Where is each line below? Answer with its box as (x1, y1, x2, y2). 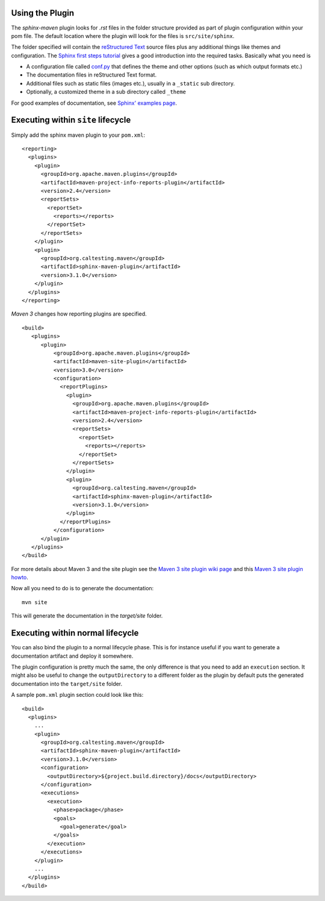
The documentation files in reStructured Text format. (26, 71, 156, 78)
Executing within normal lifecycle (11, 628, 139, 638)
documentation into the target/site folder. (11, 680, 123, 687)
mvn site (22, 599, 48, 605)
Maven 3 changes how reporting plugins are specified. (11, 310, 147, 317)
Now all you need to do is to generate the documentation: (11, 585, 154, 592)
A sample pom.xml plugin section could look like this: (11, 691, 144, 699)
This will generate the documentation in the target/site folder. (11, 612, 163, 620)
